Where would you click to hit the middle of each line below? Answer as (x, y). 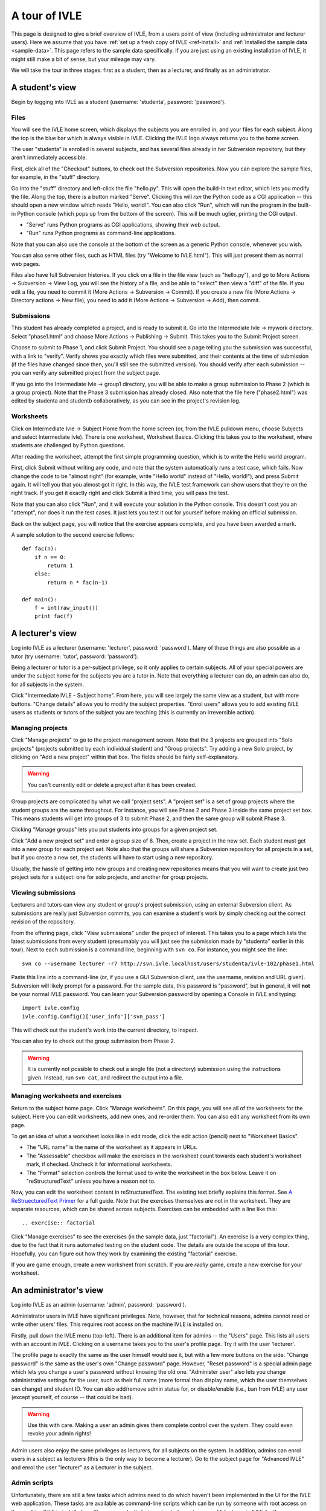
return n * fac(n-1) (78, 582)
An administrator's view (57, 1290)
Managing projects (40, 728)
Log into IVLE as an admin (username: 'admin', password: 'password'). (99, 1305)
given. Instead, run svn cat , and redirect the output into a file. (105, 1077)
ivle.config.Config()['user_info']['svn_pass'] (94, 1016)
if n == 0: (50, 557)
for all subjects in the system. (48, 684)
